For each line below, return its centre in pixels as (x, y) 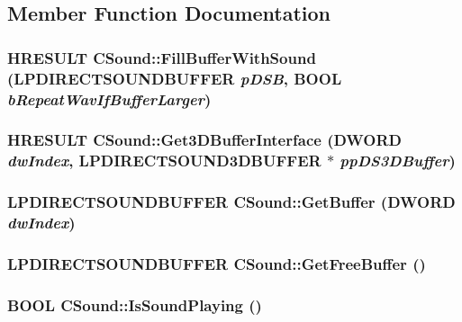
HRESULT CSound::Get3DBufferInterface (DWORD (204, 140)
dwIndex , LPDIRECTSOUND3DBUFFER (164, 161)
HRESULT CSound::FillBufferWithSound (162, 57)
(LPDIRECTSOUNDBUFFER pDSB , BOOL (175, 78)
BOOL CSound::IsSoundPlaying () (135, 304)
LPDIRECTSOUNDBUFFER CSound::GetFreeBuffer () (217, 263)
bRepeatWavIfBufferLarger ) (109, 98)
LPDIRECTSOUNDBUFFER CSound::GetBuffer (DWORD (231, 202)
